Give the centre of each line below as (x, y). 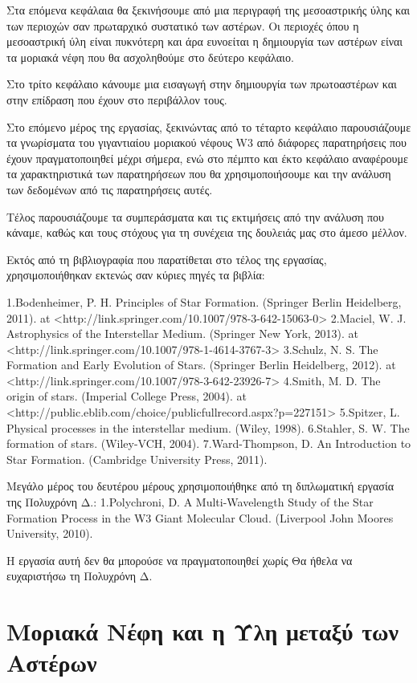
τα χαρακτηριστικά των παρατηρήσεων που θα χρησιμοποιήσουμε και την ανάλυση (199, 174)
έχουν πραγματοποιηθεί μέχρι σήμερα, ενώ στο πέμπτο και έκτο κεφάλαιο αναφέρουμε (207, 158)
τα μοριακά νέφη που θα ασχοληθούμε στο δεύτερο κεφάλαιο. (150, 57)
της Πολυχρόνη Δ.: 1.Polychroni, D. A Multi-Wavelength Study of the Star (190, 502)
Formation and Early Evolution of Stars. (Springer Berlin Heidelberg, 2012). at (201, 365)
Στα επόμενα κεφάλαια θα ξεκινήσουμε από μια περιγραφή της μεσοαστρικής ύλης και (208, 10)
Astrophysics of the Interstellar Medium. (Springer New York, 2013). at (183, 333)
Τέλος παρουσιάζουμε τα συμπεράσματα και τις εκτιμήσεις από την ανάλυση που (195, 216)
